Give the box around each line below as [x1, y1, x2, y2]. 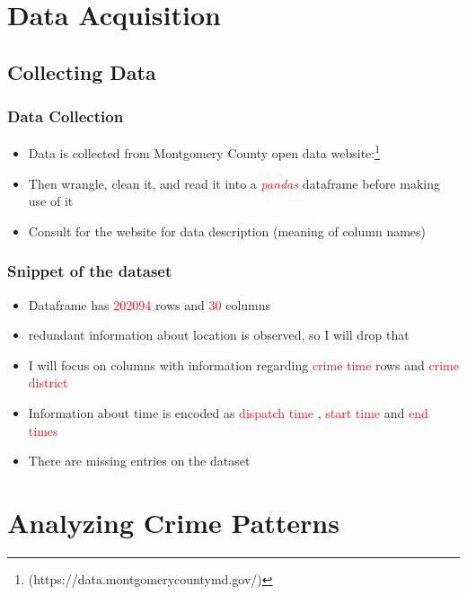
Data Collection [7, 105, 124, 128]
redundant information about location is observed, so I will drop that [28, 325, 410, 344]
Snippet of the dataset [7, 260, 172, 282]
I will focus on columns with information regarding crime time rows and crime [28, 355, 459, 374]
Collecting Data [7, 58, 156, 85]
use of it [28, 191, 74, 210]
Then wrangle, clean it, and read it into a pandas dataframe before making [28, 173, 440, 192]
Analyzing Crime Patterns [7, 503, 339, 540]
